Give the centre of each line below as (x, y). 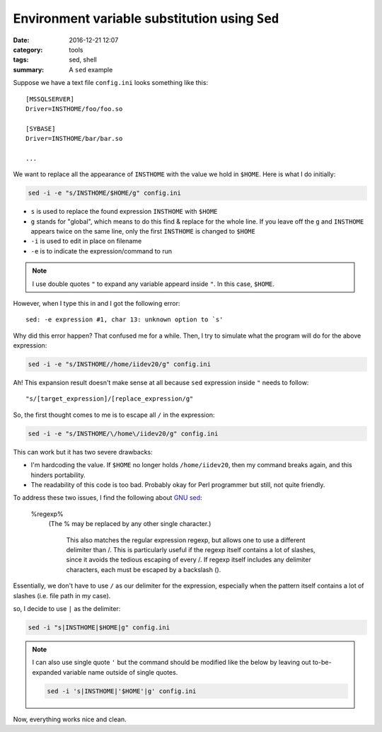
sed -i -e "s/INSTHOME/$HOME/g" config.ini (105, 193)
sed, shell (83, 59)
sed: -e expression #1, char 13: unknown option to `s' (125, 320)
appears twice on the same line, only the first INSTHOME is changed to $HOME (143, 231)
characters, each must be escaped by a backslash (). (144, 569)
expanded (47, 672)
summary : (29, 69)
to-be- (322, 663)
